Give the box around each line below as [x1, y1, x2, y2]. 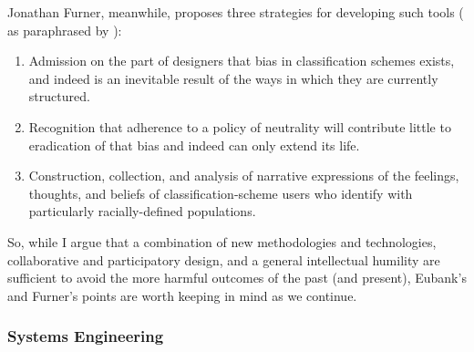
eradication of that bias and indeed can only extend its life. [28, 135, 360, 154]
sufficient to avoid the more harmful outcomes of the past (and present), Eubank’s [7, 268, 467, 287]
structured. [28, 87, 90, 106]
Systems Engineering [7, 325, 164, 347]
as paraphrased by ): [7, 20, 122, 39]
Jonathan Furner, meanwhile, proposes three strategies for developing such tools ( [7, 3, 464, 21]
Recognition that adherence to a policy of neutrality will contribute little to [28, 117, 451, 136]
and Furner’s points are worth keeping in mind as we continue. [7, 285, 357, 305]
